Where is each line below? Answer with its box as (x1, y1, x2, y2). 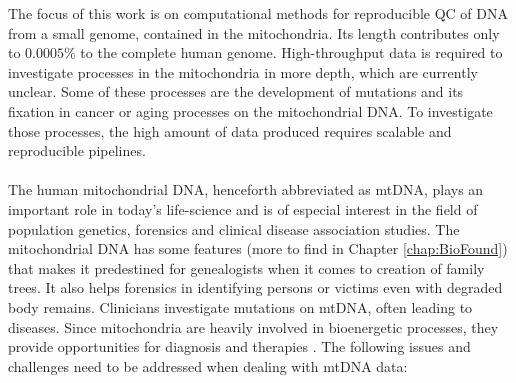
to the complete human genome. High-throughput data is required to (80, 42, 503, 63)
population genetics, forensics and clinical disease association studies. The (8, 218, 460, 239)
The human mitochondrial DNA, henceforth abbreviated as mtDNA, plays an (8, 179, 484, 200)
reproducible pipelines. (8, 140, 146, 161)
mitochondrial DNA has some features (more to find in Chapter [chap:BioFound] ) (8, 238, 508, 259)
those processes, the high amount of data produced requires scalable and (8, 120, 452, 141)
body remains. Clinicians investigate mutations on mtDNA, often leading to (8, 296, 473, 317)
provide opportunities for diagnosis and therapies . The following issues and (8, 336, 471, 357)
